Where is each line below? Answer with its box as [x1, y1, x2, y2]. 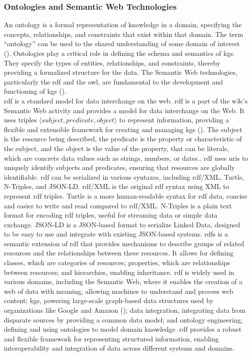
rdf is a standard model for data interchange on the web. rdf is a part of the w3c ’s [4, 95, 248, 105]
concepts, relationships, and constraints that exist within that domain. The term [4, 29, 243, 39]
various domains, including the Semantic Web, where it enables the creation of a [4, 276, 243, 287]
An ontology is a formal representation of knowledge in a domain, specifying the [4, 19, 242, 30]
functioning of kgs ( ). [4, 86, 66, 96]
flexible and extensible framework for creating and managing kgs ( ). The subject [4, 124, 242, 134]
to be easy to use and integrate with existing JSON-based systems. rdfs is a [4, 229, 228, 239]
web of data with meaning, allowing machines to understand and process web [4, 286, 234, 296]
